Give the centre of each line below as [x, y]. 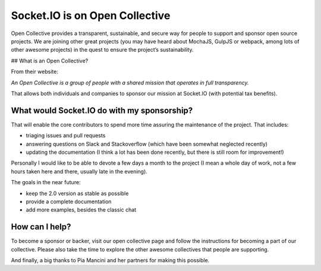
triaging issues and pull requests [66, 135]
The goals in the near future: [46, 182]
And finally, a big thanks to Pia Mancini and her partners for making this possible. [110, 260]
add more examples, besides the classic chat [81, 210]
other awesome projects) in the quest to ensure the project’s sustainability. [102, 50]
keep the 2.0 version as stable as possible [77, 193]
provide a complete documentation [69, 201]
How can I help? [41, 227]
